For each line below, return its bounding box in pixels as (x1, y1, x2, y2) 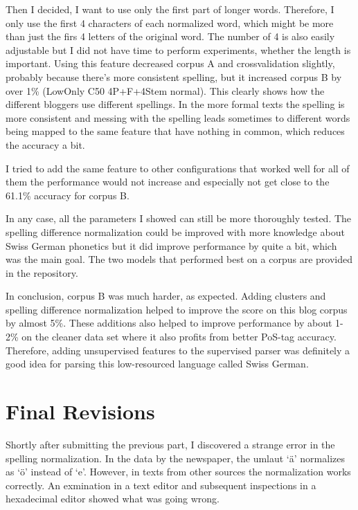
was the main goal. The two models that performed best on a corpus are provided (6, 252, 352, 266)
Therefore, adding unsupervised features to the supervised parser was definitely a (6, 343, 350, 357)
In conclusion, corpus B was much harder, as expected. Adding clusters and (6, 289, 326, 303)
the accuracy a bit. (6, 137, 85, 152)
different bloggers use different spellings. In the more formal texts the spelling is (6, 97, 345, 111)
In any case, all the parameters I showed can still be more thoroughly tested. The (6, 211, 352, 226)
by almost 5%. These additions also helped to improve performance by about (6, 316, 332, 330)
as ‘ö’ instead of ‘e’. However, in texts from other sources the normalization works (6, 464, 351, 479)
